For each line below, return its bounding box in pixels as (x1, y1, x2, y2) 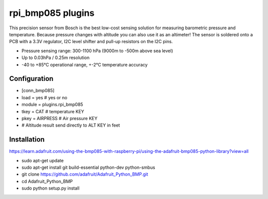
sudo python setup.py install (21, 185, 79, 191)
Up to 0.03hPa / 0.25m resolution (21, 55, 90, 61)
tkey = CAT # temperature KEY (21, 108, 84, 114)
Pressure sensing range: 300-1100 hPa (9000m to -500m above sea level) (21, 48, 173, 54)
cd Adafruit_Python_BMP (21, 178, 73, 184)
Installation (9, 135, 45, 144)
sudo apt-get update (21, 157, 64, 163)
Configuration (9, 74, 54, 83)
